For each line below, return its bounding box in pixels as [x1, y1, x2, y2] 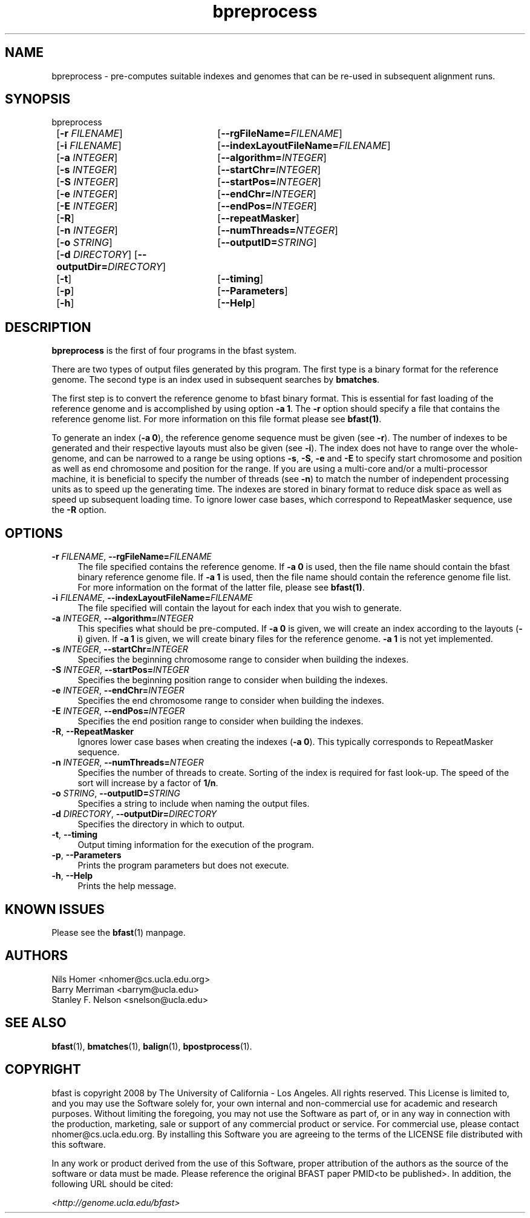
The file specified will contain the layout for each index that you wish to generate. [77, 603, 402, 614]
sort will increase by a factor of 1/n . [77, 778, 218, 789]
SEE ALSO [5, 1015, 67, 1031]
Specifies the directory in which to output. [77, 819, 245, 830]
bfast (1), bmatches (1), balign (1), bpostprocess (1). [51, 1041, 252, 1051]
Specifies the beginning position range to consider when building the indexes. [77, 675, 388, 686]
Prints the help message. [77, 881, 177, 892]
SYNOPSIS [5, 91, 71, 107]
